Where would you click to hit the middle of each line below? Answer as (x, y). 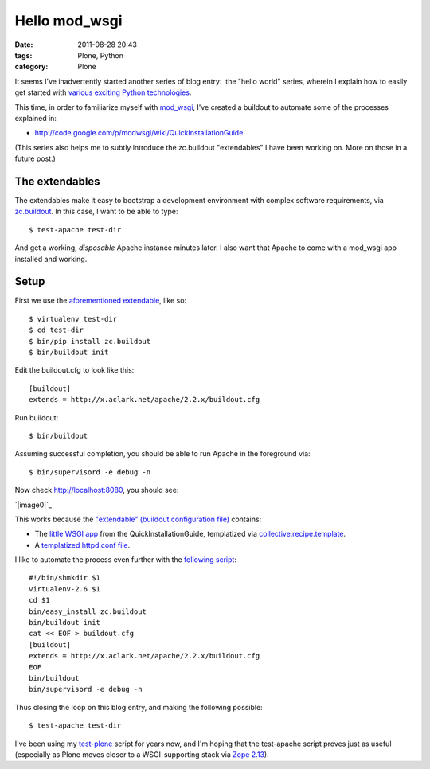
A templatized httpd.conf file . (82, 545)
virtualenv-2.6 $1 (65, 589)
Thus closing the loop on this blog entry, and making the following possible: (139, 707)
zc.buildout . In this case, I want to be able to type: (96, 212)
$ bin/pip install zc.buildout (90, 341)
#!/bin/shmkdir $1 (65, 578)
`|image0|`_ (33, 505)
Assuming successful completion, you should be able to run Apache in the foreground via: (162, 454)
